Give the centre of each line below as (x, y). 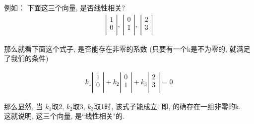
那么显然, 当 (24, 106)
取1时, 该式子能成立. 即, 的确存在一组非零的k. (167, 106)
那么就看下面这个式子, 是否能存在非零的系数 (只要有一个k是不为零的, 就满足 (127, 48)
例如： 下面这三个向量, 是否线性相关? (64, 7)
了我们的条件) (26, 58)
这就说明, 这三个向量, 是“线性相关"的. (64, 116)
